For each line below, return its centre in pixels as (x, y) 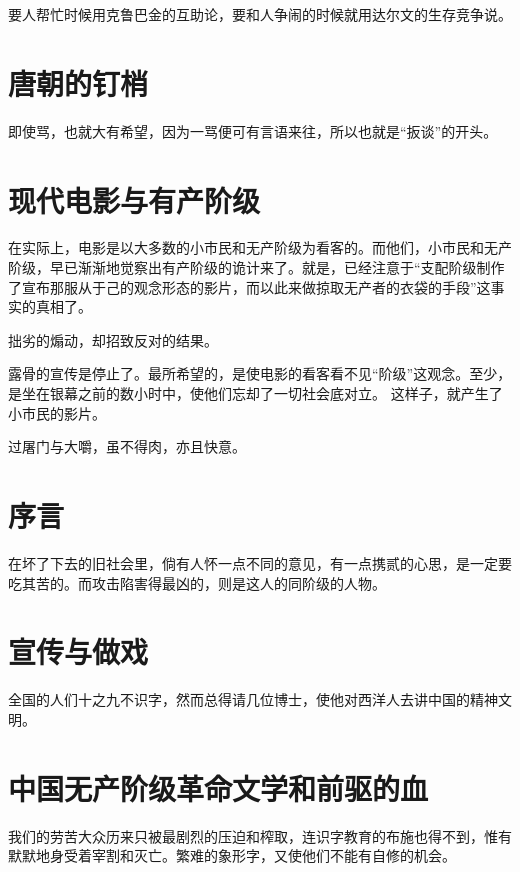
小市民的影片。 (57, 412)
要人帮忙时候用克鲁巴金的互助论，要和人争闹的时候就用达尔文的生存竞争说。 (260, 14)
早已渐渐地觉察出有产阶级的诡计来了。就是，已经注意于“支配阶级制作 (277, 267)
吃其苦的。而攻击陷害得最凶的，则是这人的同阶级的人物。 (197, 582)
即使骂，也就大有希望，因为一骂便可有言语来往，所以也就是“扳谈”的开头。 (253, 130)
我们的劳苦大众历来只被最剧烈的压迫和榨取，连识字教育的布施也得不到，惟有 (260, 835)
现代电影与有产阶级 (134, 199)
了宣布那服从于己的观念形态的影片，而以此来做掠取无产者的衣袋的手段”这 (249, 286)
